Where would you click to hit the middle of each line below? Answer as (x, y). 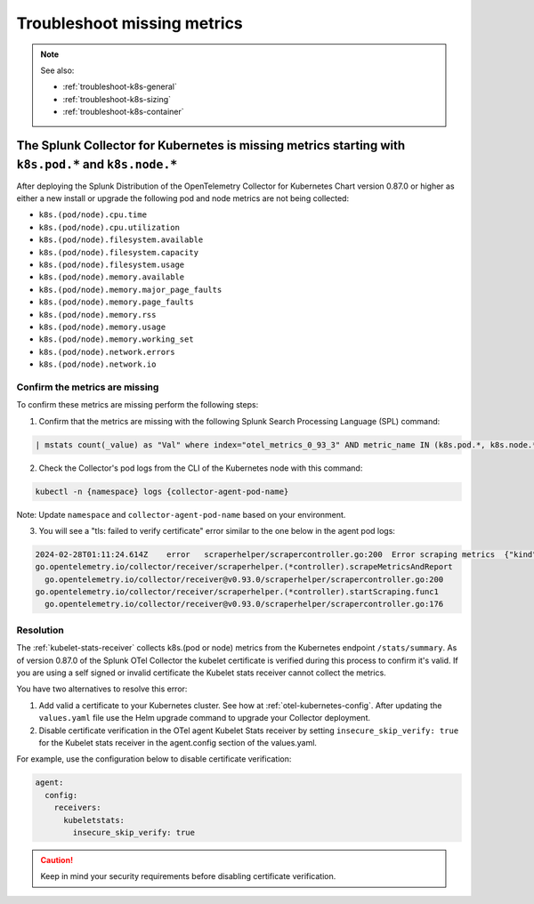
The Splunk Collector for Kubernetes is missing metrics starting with (211, 145)
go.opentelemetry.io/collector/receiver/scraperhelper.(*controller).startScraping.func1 (237, 592)
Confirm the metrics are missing (88, 387)
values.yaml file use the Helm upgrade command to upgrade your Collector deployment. (205, 718)
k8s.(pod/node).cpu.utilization (109, 227)
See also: (57, 70)
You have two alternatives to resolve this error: (102, 689)
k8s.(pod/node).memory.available (112, 277)
